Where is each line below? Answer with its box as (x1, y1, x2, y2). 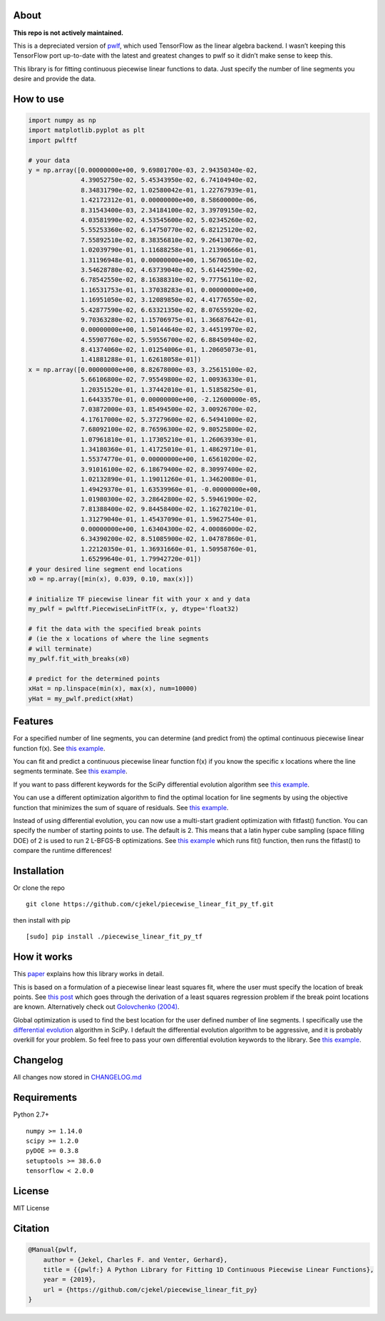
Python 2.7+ (13, 1110, 50, 1119)
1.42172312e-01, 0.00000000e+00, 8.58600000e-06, (81, 196, 258, 204)
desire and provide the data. (13, 75, 96, 83)
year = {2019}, (43, 1275, 96, 1284)
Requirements (13, 1092, 78, 1104)
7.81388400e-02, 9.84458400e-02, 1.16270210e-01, (81, 505, 258, 513)
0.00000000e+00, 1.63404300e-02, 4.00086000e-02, (81, 525, 258, 534)
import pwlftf (28, 136, 78, 144)
